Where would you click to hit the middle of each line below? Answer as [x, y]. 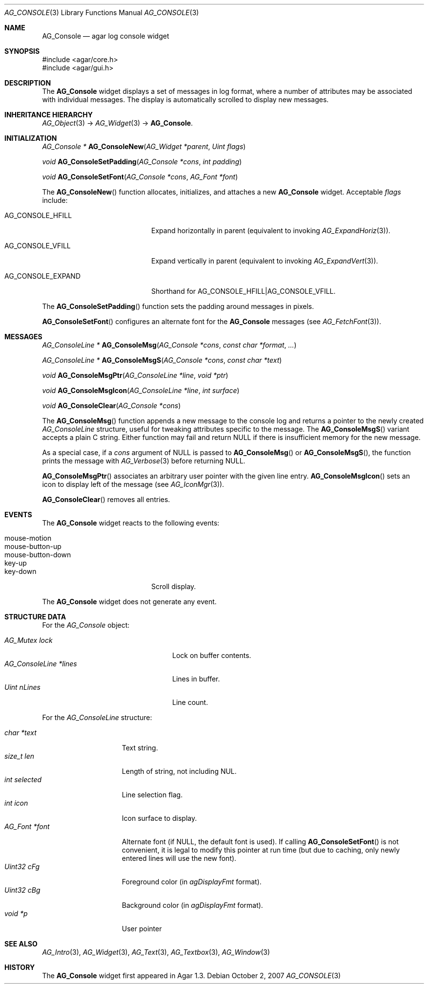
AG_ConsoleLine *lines [41, 664]
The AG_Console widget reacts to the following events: [131, 523]
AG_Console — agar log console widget [106, 36]
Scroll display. [174, 586]
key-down [20, 571]
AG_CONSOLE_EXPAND [42, 276]
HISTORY [20, 967]
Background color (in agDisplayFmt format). [192, 905]
